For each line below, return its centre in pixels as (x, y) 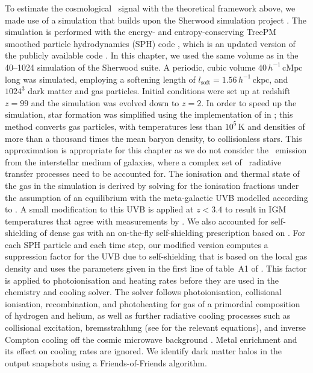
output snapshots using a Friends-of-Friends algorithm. (106, 362)
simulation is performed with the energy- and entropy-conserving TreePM (141, 32)
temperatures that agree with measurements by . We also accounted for (137, 221)
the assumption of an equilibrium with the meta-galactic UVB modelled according (156, 197)
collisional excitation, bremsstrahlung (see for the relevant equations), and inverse (156, 327)
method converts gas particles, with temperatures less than (114, 126)
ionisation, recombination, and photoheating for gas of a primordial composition (153, 303)
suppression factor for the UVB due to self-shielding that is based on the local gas (156, 256)
